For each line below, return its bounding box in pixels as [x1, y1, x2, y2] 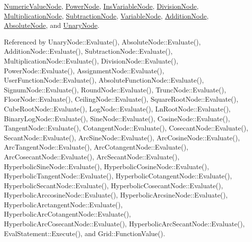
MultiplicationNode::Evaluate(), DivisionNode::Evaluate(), [4, 55, 178, 66]
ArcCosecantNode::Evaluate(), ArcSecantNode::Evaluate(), [4, 151, 179, 161]
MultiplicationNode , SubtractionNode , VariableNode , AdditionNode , [4, 10, 209, 21]
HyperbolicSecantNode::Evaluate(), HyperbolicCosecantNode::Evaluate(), [4, 180, 223, 190]
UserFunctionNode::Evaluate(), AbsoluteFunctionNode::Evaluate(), [4, 75, 204, 85]
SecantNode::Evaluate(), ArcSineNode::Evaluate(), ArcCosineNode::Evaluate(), [4, 132, 240, 142]
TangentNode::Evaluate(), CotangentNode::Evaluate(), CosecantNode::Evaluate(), [4, 123, 249, 133]
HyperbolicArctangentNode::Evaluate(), [4, 199, 123, 209]
